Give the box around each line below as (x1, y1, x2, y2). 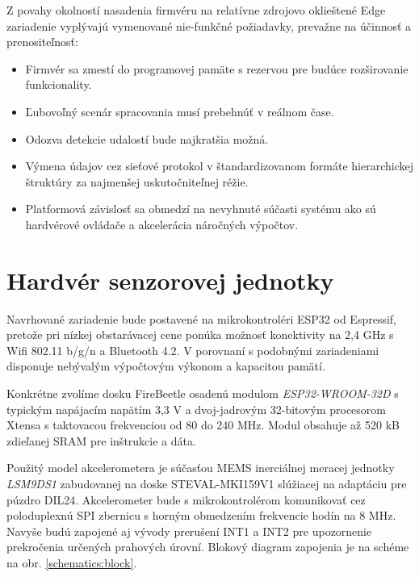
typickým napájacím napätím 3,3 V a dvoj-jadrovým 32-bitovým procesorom (6, 400, 386, 417)
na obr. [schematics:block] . (6, 554, 137, 571)
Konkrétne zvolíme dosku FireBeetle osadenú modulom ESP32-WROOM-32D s (6, 385, 399, 402)
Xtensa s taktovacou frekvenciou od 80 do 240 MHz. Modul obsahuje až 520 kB (6, 416, 400, 433)
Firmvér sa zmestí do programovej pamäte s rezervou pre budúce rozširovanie (25, 60, 409, 77)
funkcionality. (25, 76, 92, 93)
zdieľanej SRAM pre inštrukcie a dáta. (6, 432, 196, 449)
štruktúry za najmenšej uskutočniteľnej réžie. (25, 173, 249, 190)
